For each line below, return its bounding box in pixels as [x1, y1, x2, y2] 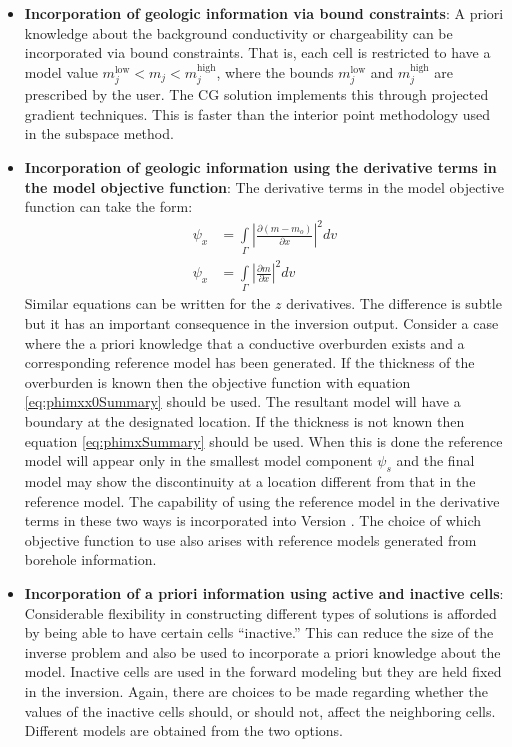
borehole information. [24, 549, 157, 570]
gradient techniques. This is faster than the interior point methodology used [24, 103, 491, 124]
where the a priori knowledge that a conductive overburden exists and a [24, 332, 465, 353]
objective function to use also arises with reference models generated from [24, 529, 477, 550]
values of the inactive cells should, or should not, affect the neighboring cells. [24, 700, 496, 721]
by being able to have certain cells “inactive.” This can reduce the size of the [24, 622, 494, 643]
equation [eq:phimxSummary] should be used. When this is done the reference [24, 430, 503, 451]
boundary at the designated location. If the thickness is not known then [24, 411, 465, 432]
